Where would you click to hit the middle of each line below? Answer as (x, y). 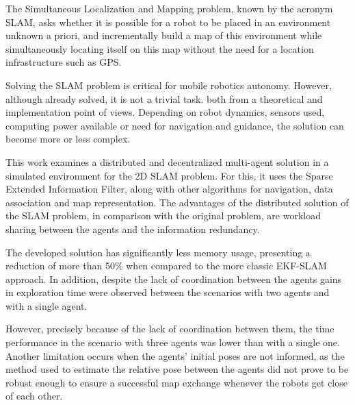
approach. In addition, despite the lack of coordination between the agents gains (174, 279)
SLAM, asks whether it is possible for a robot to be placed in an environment (168, 22)
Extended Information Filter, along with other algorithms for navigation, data (169, 189)
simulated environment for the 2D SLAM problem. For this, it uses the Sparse (169, 175)
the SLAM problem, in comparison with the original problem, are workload (163, 216)
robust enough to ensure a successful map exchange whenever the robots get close (176, 382)
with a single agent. (47, 305)
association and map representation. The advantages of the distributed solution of (177, 202)
